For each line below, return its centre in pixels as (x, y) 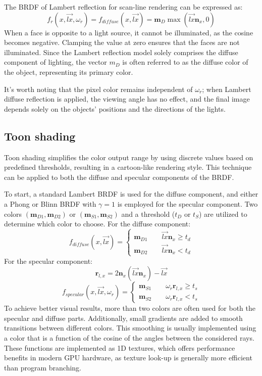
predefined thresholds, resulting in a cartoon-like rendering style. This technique (128, 167)
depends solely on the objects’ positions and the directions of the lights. (115, 108)
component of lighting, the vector (56, 62)
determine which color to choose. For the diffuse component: (97, 224)
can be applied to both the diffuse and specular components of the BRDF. (119, 177)
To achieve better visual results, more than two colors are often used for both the (130, 308)
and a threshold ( (148, 214)
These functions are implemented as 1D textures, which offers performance (120, 347)
